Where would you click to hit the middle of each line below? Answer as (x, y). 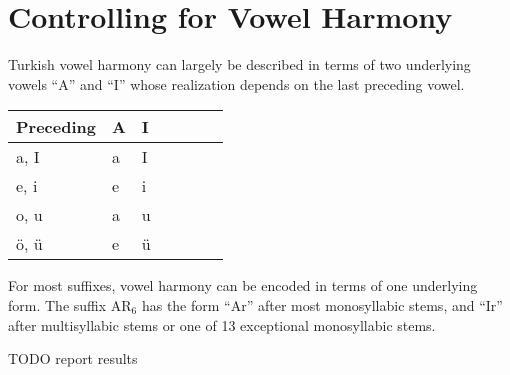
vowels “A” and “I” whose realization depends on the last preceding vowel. (236, 83)
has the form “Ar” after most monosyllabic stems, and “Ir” (322, 304)
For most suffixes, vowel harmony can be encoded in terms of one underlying (243, 285)
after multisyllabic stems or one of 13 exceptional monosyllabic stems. (222, 324)
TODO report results (73, 358)
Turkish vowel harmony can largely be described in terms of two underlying (239, 64)
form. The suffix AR (70, 304)
